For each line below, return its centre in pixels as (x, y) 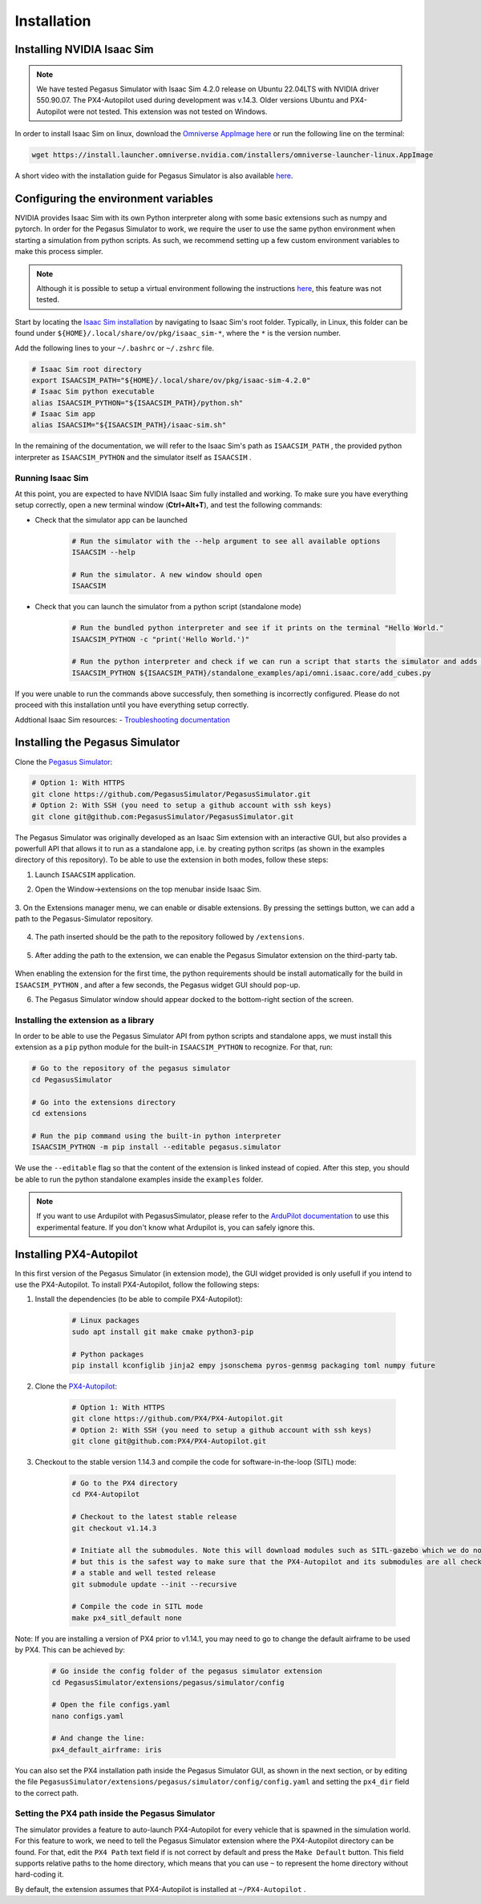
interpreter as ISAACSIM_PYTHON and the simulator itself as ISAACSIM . (133, 457)
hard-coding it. (39, 1874)
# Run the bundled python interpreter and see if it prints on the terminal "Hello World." (258, 628)
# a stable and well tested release (144, 1573)
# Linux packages (106, 1320)
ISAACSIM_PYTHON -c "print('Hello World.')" (161, 639)
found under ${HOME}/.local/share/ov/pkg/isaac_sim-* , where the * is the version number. (178, 334)
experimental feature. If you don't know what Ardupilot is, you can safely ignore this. (176, 1227)
